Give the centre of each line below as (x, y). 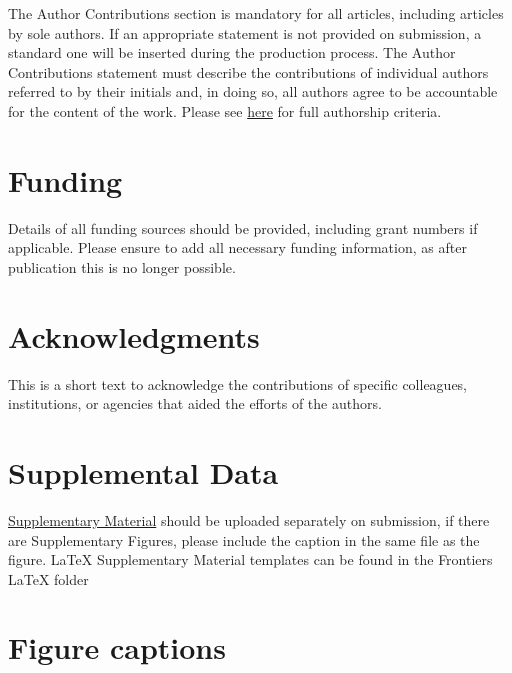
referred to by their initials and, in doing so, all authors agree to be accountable (253, 91)
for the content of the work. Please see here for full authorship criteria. (225, 110)
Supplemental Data (143, 471)
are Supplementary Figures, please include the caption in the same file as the (244, 539)
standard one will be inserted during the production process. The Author (232, 52)
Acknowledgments (134, 335)
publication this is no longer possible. (122, 266)
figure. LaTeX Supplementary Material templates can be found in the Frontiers (250, 559)
